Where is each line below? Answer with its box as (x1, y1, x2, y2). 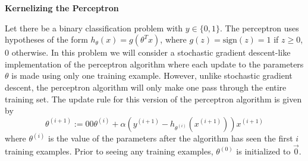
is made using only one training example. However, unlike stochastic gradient (11, 69, 293, 82)
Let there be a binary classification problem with (5, 21, 183, 34)
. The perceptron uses (220, 21, 299, 34)
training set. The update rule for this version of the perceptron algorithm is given (5, 92, 302, 105)
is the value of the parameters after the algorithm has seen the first (48, 132, 293, 144)
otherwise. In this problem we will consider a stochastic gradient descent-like (11, 46, 291, 59)
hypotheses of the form (5, 33, 88, 46)
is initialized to (236, 145, 291, 157)
